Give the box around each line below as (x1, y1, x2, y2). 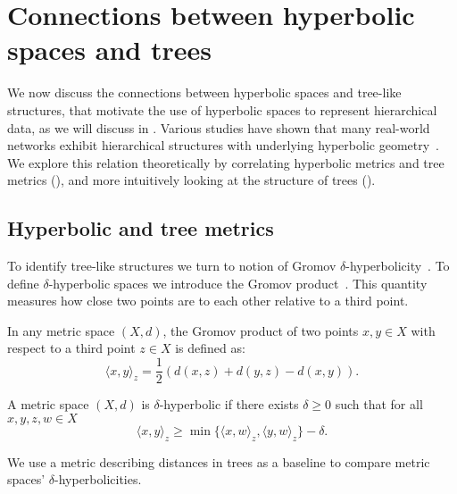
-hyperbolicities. (54, 470, 142, 489)
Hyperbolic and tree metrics (7, 214, 274, 242)
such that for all (335, 395, 423, 414)
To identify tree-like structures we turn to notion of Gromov (7, 256, 337, 275)
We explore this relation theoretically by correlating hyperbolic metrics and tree (7, 153, 445, 172)
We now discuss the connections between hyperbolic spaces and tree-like (7, 83, 402, 102)
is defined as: (175, 339, 245, 357)
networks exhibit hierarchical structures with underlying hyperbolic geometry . (7, 136, 439, 155)
